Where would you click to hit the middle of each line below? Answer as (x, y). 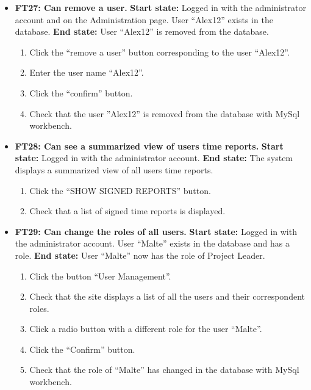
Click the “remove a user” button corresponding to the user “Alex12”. (159, 52)
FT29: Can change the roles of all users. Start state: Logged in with (156, 231)
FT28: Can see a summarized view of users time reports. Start (149, 146)
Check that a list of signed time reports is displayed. (127, 211)
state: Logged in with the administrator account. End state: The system (154, 158)
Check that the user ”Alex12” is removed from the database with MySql (165, 113)
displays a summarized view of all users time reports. (114, 169)
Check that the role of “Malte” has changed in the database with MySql (164, 370)
